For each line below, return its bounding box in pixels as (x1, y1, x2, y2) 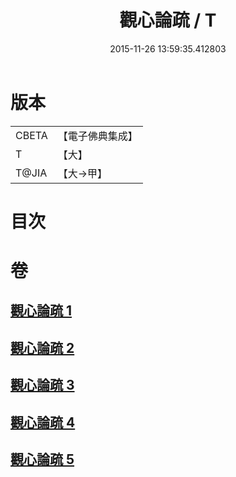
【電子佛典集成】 (57, 129, 138, 143)
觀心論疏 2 (10, 339, 75, 356)
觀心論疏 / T (119, 9, 217, 32)
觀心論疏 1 (10, 302, 73, 320)
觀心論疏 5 (10, 451, 75, 468)
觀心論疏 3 (10, 377, 75, 394)
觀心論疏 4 (10, 414, 76, 431)
